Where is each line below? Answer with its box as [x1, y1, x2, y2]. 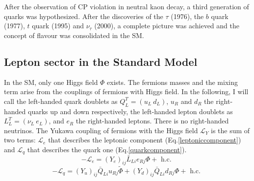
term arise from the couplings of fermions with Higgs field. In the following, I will [4, 86, 249, 97]
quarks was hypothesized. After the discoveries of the [4, 11, 163, 21]
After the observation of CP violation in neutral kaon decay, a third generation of [4, 1, 249, 11]
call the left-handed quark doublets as [4, 96, 118, 106]
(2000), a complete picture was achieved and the [94, 20, 239, 31]
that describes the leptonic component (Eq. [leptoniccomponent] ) [48, 135, 241, 145]
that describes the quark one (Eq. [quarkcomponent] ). [27, 144, 187, 154]
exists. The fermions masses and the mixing [107, 77, 238, 87]
